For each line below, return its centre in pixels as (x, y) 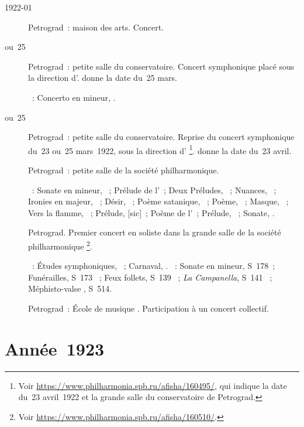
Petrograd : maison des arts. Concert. (96, 27)
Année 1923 (55, 348)
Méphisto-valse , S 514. (70, 288)
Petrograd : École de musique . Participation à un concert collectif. (148, 308)
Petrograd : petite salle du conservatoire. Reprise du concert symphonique (161, 137)
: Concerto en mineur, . (74, 97)
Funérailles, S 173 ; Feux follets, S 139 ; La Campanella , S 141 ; (150, 277)
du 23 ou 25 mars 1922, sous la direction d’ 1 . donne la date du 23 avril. (160, 149)
